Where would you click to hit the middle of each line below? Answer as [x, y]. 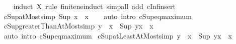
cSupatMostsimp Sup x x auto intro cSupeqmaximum [98, 16]
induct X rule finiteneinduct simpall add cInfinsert [94, 6]
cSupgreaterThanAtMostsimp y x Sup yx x [78, 26]
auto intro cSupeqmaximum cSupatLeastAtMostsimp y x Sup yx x [118, 35]
